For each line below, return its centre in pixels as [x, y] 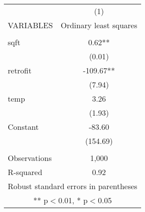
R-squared [25, 172]
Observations [30, 158]
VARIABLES [30, 25]
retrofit [20, 70]
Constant [23, 127]
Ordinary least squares [99, 25]
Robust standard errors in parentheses [73, 186]
